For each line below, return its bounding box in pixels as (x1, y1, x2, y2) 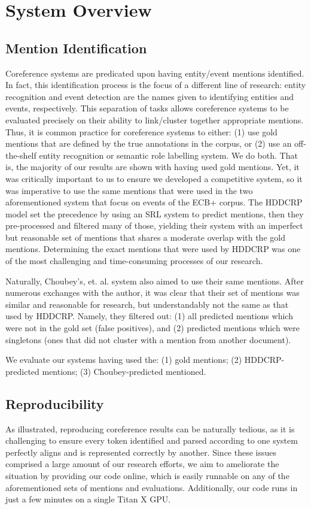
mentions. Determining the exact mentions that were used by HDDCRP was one (5, 243, 301, 255)
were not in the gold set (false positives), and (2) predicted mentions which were (5, 322, 300, 334)
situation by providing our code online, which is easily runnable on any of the (5, 469, 289, 481)
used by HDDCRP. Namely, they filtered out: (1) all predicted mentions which (5, 310, 293, 322)
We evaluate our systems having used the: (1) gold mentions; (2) (5, 353, 242, 366)
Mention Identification (5, 38, 147, 57)
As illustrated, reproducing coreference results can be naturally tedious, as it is (5, 422, 295, 435)
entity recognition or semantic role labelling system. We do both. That (39, 149, 298, 161)
